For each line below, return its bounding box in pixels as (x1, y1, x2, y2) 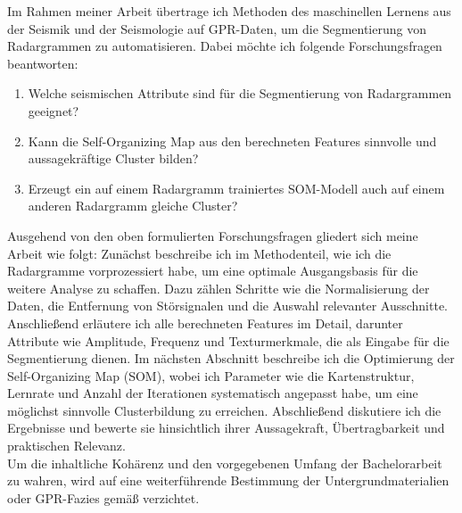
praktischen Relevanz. (7, 436, 126, 455)
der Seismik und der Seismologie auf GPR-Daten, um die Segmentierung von (7, 19, 426, 37)
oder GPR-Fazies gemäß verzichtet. (7, 488, 200, 507)
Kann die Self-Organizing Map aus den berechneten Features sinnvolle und (28, 131, 437, 150)
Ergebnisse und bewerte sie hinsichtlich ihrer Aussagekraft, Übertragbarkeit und (7, 418, 445, 437)
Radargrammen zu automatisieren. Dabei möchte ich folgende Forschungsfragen (7, 37, 442, 55)
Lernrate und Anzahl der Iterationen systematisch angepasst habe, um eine (7, 384, 418, 402)
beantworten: (7, 54, 78, 72)
